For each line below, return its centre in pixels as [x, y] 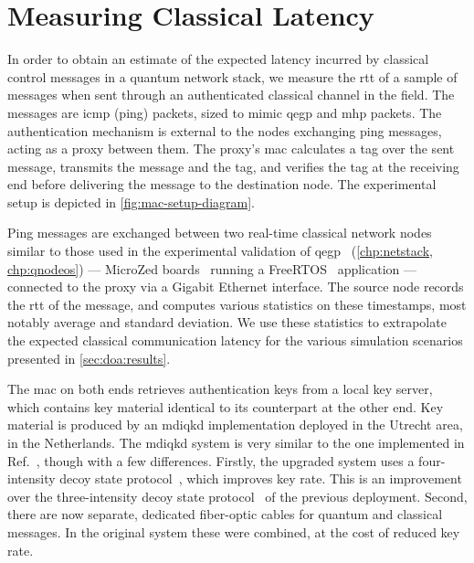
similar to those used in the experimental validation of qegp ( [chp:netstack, [220, 251]
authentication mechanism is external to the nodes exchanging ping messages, [225, 130]
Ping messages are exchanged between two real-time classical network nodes [220, 233]
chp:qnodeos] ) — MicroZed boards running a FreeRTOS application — [212, 268]
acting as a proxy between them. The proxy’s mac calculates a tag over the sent [231, 149]
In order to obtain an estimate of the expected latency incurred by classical [218, 59]
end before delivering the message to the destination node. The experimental [222, 184]
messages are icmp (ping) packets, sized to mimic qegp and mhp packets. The [225, 112]
